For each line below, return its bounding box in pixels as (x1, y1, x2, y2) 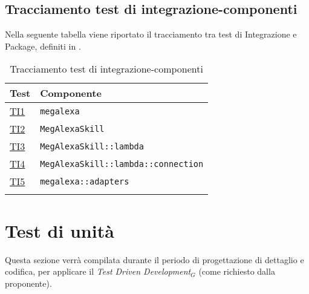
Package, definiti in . (5, 39, 81, 52)
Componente (40, 86, 102, 100)
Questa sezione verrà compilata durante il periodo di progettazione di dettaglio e (5, 253, 304, 266)
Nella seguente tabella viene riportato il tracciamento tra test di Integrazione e (5, 28, 297, 41)
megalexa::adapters (40, 176, 129, 186)
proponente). (5, 276, 52, 289)
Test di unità (5, 218, 114, 243)
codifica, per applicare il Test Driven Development (5, 265, 191, 278)
